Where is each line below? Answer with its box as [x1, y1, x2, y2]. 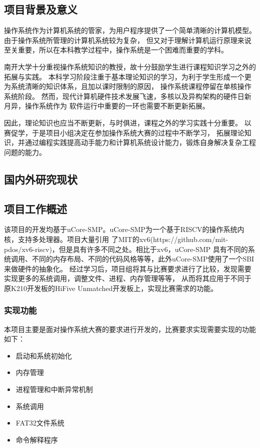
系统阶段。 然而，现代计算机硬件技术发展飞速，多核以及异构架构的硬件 [4, 90, 237, 101]
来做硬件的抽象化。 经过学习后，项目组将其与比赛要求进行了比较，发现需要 [4, 263, 251, 273]
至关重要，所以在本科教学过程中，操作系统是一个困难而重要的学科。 [4, 44, 228, 55]
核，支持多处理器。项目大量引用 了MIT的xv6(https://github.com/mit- [4, 233, 228, 244]
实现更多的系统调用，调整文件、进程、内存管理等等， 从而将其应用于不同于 [4, 273, 251, 283]
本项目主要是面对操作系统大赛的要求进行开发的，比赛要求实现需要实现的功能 [4, 323, 256, 334]
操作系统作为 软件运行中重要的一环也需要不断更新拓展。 [24, 100, 209, 111]
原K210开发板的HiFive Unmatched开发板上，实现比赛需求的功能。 [4, 282, 218, 293]
